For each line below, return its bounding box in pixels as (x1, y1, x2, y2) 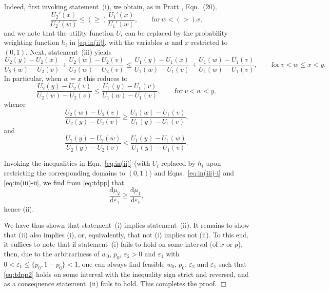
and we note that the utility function (4, 27, 114, 38)
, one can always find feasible (78, 258, 165, 269)
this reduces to (83, 73, 128, 83)
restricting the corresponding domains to (4, 168, 125, 178)
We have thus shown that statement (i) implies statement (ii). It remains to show (4, 220, 250, 230)
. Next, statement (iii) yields (25, 46, 112, 57)
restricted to (191, 37, 228, 47)
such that (218, 258, 247, 269)
